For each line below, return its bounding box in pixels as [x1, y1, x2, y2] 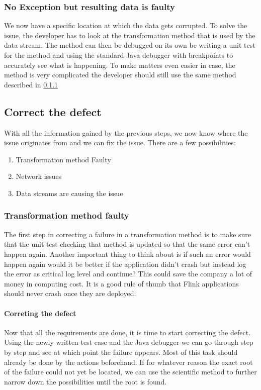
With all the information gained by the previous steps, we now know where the [4, 127, 248, 138]
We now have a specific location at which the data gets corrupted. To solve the [4, 20, 247, 31]
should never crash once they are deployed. [4, 288, 136, 299]
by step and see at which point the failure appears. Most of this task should [4, 346, 238, 357]
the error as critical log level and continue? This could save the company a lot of [4, 268, 252, 279]
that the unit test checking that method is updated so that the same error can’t [4, 239, 250, 249]
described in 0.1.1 [4, 79, 58, 89]
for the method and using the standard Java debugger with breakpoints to [4, 50, 233, 60]
